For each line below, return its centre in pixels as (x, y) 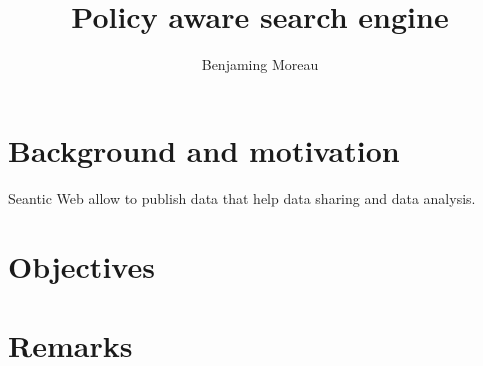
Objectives (81, 266)
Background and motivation (204, 149)
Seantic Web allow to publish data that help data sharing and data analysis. (242, 197)
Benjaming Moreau (260, 64)
